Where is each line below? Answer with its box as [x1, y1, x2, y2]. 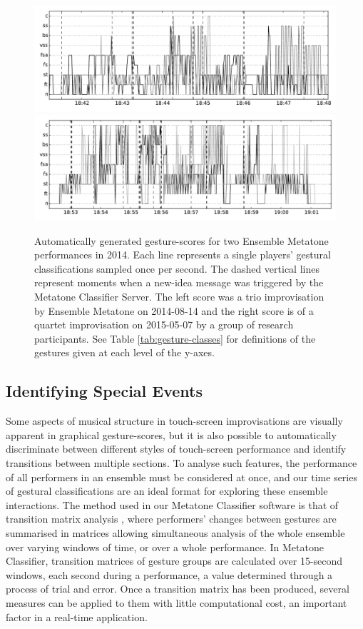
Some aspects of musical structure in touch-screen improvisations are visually [6, 413, 343, 428]
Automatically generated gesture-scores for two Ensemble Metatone [34, 233, 329, 248]
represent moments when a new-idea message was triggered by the [34, 275, 324, 290]
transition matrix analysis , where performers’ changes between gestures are [6, 511, 337, 526]
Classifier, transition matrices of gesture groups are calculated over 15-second [6, 553, 343, 568]
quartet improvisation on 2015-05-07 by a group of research [34, 317, 294, 332]
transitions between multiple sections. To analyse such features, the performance [6, 455, 357, 470]
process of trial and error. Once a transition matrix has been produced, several [6, 581, 349, 596]
